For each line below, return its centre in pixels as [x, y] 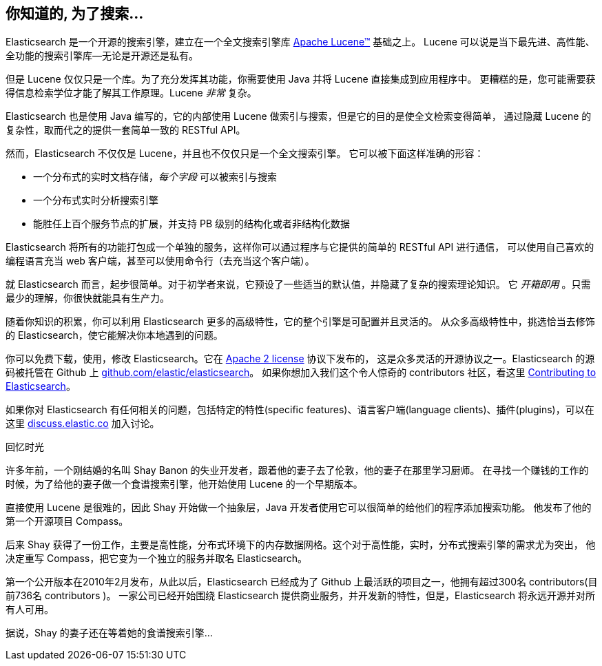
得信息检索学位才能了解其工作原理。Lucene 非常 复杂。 [131, 93]
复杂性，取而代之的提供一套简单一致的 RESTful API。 [126, 130]
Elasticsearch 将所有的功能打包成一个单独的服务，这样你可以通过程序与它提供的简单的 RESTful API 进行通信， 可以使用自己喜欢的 [300, 247]
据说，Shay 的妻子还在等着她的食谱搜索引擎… [109, 633]
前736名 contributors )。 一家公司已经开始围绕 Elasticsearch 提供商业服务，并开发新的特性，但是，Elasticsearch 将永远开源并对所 [300, 596]
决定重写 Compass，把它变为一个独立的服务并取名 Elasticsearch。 [156, 559]
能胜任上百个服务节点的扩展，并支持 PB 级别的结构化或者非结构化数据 [191, 224]
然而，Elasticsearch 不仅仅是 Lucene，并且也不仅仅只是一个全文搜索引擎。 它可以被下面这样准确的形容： [245, 154]
